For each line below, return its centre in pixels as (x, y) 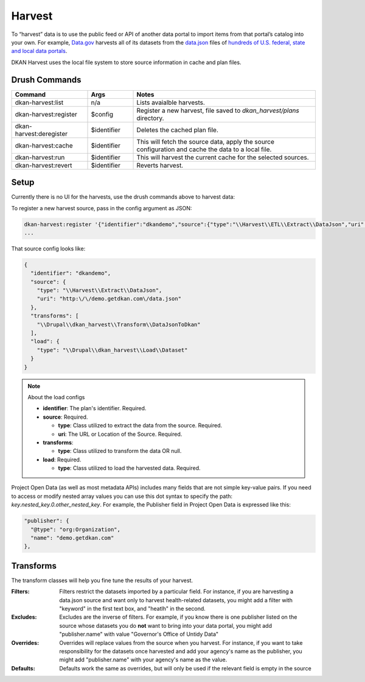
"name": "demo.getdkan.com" (72, 538)
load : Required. (62, 460)
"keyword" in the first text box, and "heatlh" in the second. (133, 609)
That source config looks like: (48, 248)
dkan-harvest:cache (44, 145)
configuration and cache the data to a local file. (204, 149)
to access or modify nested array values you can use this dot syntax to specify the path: (122, 496)
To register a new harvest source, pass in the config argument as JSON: (102, 208)
